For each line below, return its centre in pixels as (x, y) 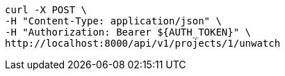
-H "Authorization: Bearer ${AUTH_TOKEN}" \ (128, 32)
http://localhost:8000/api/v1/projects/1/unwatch (143, 43)
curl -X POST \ (46, 10)
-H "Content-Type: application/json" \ (113, 21)
